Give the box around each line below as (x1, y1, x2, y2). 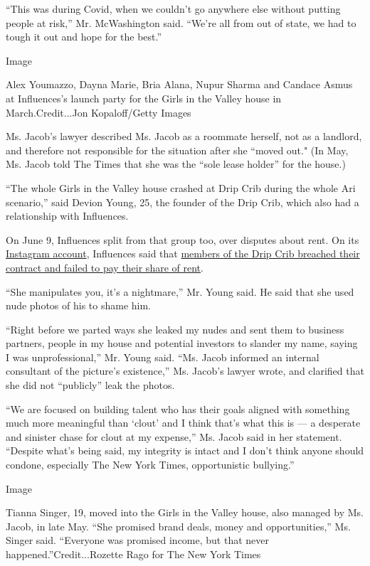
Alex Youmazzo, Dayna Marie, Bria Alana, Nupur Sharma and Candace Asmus (6, 77, 353, 92)
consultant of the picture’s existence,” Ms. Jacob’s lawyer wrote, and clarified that (6, 363, 364, 378)
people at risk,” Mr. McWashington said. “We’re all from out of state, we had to (6, 15, 356, 30)
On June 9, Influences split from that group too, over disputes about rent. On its (6, 232, 359, 247)
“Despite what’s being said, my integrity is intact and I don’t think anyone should (6, 443, 364, 458)
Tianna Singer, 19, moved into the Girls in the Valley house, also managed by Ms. (6, 505, 364, 520)
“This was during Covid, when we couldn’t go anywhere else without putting (6, 1, 341, 16)
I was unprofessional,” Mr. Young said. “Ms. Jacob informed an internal (6, 349, 319, 364)
